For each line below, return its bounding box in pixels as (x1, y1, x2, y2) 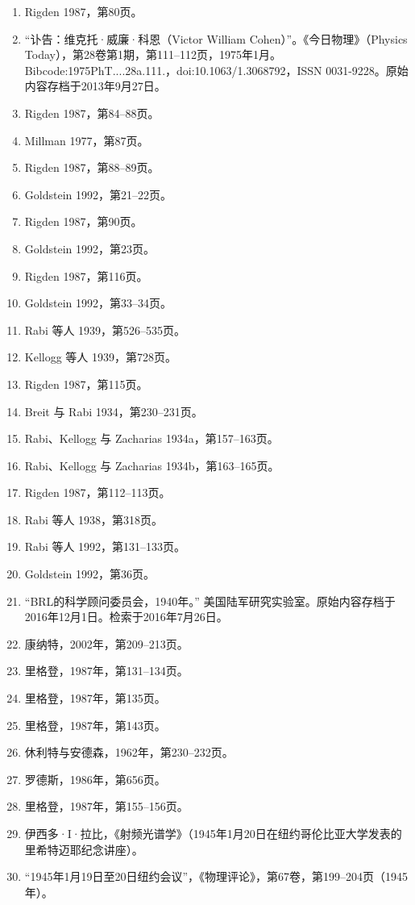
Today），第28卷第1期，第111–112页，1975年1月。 (24, 46, 281, 63)
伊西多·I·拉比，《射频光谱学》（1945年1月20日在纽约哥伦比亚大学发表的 (24, 825, 402, 841)
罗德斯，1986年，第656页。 (24, 770, 166, 787)
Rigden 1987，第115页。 (24, 375, 148, 392)
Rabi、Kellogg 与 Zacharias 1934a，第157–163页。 (24, 430, 279, 447)
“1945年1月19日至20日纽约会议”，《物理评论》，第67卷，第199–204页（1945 (24, 868, 409, 885)
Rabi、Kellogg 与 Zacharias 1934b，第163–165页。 (24, 457, 280, 473)
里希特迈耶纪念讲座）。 (24, 840, 143, 857)
